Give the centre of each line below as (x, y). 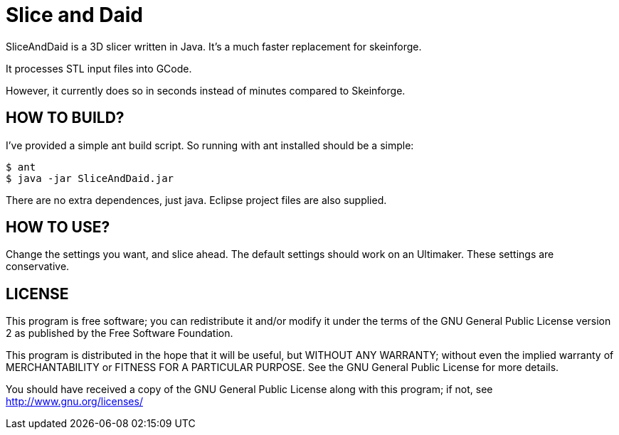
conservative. (38, 267)
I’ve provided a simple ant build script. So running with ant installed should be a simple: (210, 145)
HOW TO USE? (58, 227)
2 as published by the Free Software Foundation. (120, 333)
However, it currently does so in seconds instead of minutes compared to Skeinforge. (206, 90)
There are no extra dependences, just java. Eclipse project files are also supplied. (196, 200)
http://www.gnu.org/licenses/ (74, 402)
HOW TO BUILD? (65, 118)
